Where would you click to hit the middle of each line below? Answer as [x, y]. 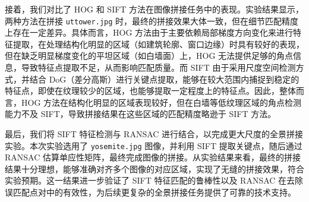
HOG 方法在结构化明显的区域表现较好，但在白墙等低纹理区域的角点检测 [161, 102]
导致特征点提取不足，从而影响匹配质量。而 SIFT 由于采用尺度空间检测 [158, 67]
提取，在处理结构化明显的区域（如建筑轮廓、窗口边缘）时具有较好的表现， [158, 44]
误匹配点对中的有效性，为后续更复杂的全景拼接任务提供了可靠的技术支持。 [150, 192]
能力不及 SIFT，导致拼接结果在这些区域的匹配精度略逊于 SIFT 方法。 [141, 114]
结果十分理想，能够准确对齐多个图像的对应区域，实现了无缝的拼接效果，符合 [154, 168]
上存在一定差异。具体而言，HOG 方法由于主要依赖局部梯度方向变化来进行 [149, 32]
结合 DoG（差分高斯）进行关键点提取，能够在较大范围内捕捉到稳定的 [164, 79]
